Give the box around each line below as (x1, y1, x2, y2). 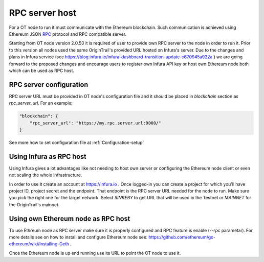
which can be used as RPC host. (9, 68, 74, 73)
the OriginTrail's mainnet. (9, 201, 60, 208)
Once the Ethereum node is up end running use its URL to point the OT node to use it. (9, 250, 181, 256)
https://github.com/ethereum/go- (148, 234, 216, 240)
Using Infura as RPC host (9, 152, 87, 161)
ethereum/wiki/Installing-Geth (9, 241, 69, 247)
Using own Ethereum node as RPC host (9, 214, 131, 223)
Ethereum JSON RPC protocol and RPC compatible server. (9, 31, 127, 37)
